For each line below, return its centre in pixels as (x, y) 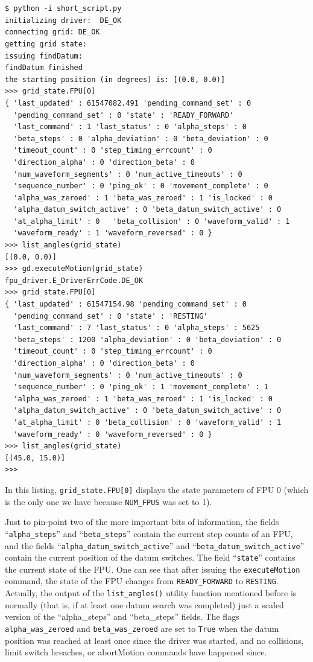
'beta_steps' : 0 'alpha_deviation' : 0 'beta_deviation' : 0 (141, 138)
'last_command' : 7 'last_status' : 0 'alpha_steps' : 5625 (137, 328)
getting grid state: (46, 44)
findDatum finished (44, 68)
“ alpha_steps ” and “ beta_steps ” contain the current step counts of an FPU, (149, 533)
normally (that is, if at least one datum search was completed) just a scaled (144, 604)
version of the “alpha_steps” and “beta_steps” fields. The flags (122, 616)
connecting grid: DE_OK (52, 32)
